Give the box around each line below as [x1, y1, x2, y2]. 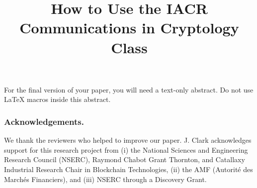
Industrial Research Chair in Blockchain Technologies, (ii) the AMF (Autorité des [4, 164, 253, 174]
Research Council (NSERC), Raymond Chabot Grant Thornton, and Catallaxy [4, 154, 245, 165]
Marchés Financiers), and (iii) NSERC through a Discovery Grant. [4, 174, 207, 184]
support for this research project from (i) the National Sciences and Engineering [4, 144, 248, 155]
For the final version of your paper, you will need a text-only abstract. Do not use [4, 84, 254, 94]
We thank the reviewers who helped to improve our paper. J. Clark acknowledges [4, 135, 252, 145]
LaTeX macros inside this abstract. [4, 94, 111, 104]
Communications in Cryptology [19, 17, 239, 38]
